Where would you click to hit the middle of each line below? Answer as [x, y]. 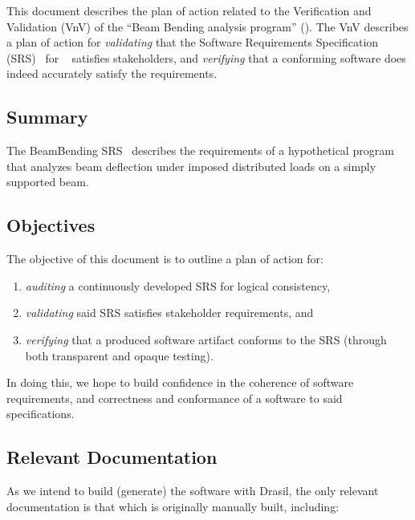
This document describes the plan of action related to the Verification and [189, 10]
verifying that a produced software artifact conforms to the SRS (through [206, 339]
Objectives [51, 225]
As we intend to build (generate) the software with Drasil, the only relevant [193, 491]
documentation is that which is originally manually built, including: [173, 506]
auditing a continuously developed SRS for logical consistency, [178, 285]
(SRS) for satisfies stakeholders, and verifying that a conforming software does [206, 57]
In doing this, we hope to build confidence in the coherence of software [180, 382]
